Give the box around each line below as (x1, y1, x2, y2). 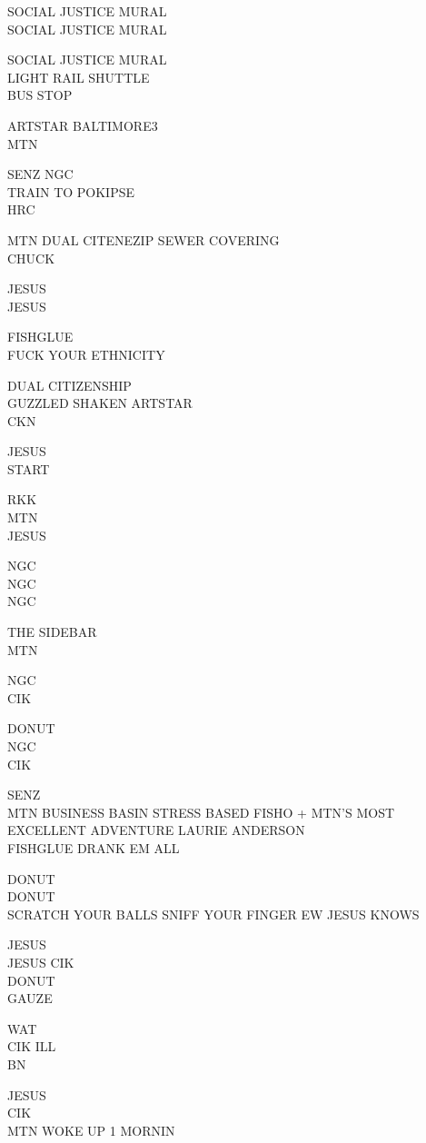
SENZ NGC (7, 164, 74, 184)
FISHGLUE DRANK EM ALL (7, 838, 180, 857)
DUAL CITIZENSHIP (7, 375, 132, 394)
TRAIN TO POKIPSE (7, 182, 135, 201)
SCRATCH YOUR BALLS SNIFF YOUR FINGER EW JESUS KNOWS (7, 904, 420, 923)
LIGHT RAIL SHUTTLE (7, 67, 150, 86)
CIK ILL (7, 1037, 56, 1056)
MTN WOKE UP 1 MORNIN (7, 1120, 175, 1139)
